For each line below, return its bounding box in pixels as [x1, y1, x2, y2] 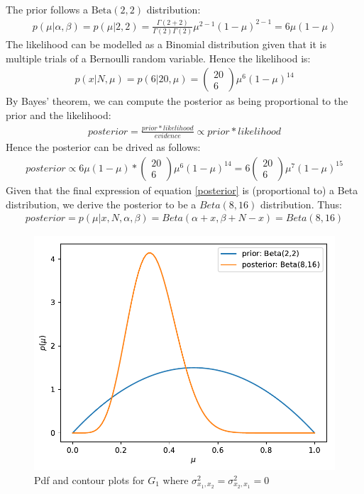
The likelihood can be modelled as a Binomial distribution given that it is [6, 37, 326, 52]
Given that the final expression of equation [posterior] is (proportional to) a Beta [6, 182, 358, 197]
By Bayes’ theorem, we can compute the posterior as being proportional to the [6, 94, 348, 108]
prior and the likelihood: [6, 108, 111, 123]
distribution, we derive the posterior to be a [6, 196, 197, 211]
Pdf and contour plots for [34, 472, 145, 487]
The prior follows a [6, 2, 89, 16]
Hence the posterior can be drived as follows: [6, 140, 201, 155]
